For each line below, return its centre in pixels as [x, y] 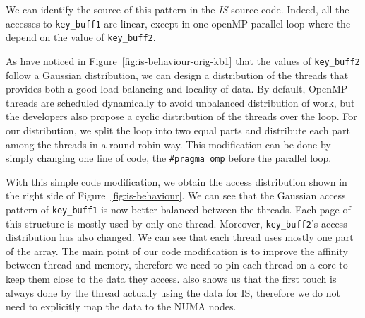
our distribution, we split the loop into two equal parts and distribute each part [178, 130]
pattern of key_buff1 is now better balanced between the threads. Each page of [178, 209]
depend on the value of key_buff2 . [81, 37]
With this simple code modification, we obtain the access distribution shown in [176, 181]
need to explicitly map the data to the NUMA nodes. [121, 306]
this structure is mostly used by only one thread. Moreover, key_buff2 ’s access [176, 223]
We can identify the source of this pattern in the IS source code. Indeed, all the [178, 9]
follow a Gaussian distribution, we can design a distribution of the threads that [177, 75]
